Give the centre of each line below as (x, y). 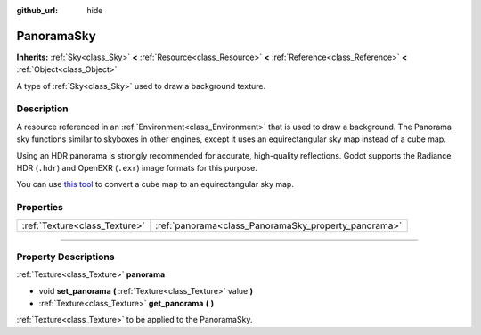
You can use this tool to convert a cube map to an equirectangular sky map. (155, 184)
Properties (40, 208)
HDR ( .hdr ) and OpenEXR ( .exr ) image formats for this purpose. (137, 168)
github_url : (37, 10)
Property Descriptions (65, 257)
